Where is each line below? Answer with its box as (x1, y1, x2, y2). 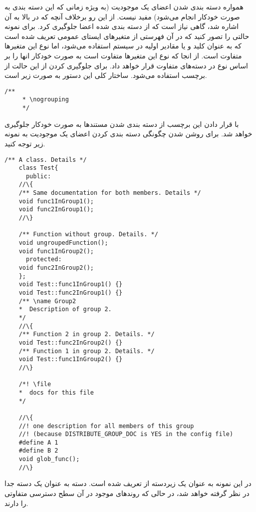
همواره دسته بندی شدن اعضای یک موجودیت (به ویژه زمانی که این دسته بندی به (4, 1, 244, 11)
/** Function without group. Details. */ (18, 231, 158, 238)
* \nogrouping (22, 96, 69, 103)
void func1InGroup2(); (18, 247, 94, 255)
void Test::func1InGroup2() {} (18, 356, 123, 363)
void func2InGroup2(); (18, 264, 94, 272)
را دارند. (4, 498, 28, 508)
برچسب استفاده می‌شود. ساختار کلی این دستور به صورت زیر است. (4, 70, 207, 80)
